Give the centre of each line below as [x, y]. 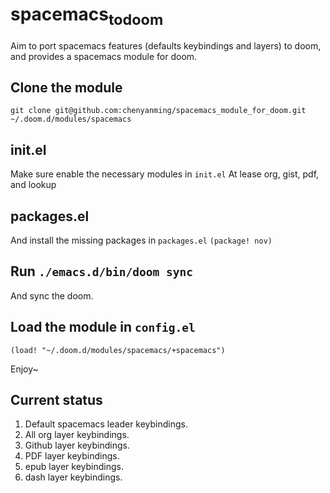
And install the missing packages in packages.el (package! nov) [141, 240]
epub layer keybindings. [74, 467]
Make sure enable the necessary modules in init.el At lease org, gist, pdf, [165, 174]
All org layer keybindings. [77, 435]
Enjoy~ [24, 369]
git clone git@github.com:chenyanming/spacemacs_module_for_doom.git [158, 111]
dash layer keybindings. [73, 477]
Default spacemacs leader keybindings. [106, 424]
